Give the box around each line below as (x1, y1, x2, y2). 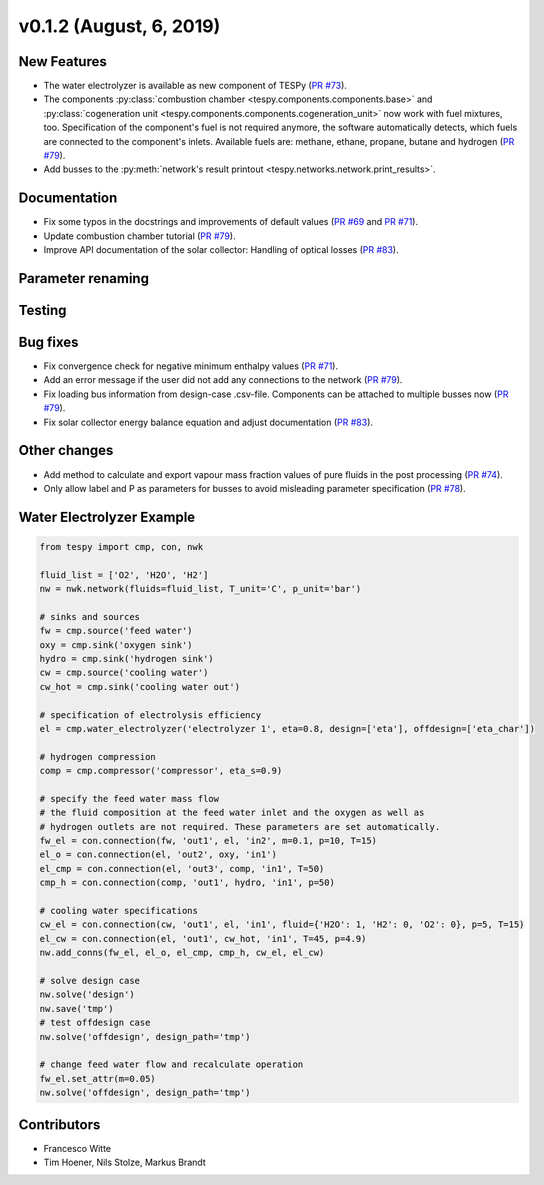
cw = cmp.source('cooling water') (39, 667, 209, 679)
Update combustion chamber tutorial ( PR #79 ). (43, 230, 236, 242)
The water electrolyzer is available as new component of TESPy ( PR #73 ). (43, 80, 347, 92)
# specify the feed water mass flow (39, 793, 220, 804)
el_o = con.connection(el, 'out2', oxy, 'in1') (39, 849, 277, 860)
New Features (18, 53, 107, 70)
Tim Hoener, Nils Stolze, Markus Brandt (43, 1156, 207, 1169)
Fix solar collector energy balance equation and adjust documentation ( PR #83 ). (43, 416, 374, 428)
